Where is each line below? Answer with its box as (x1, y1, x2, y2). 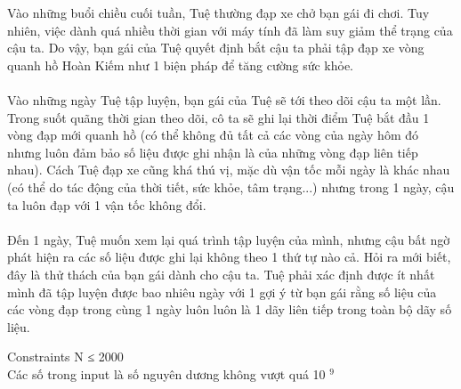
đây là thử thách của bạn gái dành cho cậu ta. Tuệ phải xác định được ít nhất (7, 264, 435, 283)
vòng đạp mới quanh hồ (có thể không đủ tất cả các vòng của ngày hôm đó (7, 126, 418, 144)
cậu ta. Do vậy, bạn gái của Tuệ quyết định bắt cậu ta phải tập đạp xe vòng (7, 38, 425, 57)
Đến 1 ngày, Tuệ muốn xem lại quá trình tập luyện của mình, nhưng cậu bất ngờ (7, 230, 450, 248)
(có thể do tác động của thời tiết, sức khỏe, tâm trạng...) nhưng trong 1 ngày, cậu (7, 177, 455, 196)
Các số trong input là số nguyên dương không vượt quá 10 (7, 364, 326, 383)
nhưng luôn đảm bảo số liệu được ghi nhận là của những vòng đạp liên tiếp (7, 142, 418, 161)
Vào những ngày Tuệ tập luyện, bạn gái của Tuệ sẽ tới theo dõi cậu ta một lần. (7, 90, 441, 109)
